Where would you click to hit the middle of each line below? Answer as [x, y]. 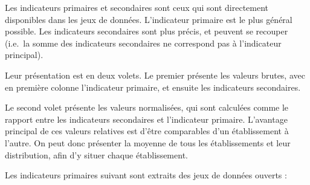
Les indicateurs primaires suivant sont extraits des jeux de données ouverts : [146, 175]
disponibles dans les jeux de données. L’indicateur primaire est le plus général [149, 19]
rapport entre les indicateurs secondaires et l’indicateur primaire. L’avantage [146, 119]
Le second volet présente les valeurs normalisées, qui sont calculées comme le [147, 107]
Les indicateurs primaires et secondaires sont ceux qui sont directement [137, 7]
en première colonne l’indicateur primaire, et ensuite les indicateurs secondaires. [153, 87]
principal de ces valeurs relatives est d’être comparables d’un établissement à [147, 131]
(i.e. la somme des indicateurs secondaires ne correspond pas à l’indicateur [143, 43]
